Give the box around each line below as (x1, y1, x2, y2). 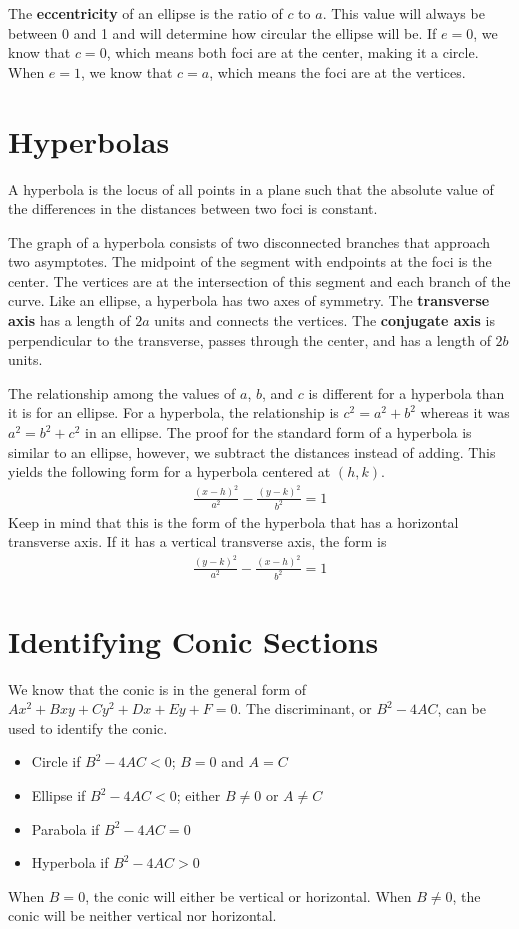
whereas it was (420, 402, 510, 423)
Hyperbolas (8, 120, 170, 161)
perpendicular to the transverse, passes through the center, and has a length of (8, 329, 491, 350)
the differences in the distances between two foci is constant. (8, 198, 378, 219)
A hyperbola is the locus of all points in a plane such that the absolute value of (8, 178, 494, 199)
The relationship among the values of (8, 382, 236, 403)
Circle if (31, 751, 81, 772)
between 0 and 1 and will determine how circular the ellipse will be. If (8, 22, 437, 43)
